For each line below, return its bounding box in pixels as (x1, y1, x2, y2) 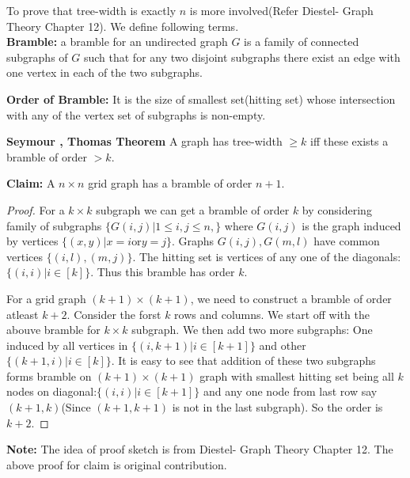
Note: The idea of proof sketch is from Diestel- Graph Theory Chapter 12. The (6, 441, 393, 457)
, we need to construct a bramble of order (190, 290, 392, 306)
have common (313, 233, 380, 249)
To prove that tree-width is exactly (6, 2, 177, 18)
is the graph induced (302, 217, 401, 233)
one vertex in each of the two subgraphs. (6, 64, 203, 81)
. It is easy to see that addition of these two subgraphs (111, 352, 376, 369)
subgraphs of (6, 48, 68, 65)
